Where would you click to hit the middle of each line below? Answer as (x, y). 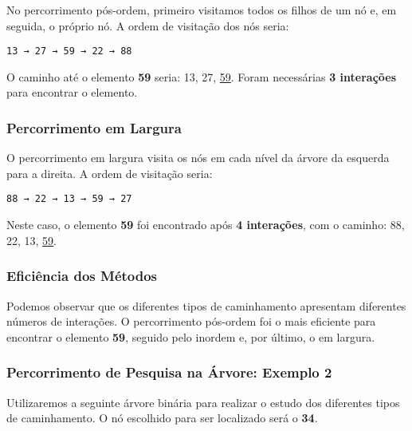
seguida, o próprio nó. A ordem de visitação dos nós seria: (148, 25)
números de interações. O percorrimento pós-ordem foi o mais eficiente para (191, 321)
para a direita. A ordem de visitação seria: (110, 173)
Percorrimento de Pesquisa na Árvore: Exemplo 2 (169, 372)
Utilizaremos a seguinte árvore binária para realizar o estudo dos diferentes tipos (203, 402)
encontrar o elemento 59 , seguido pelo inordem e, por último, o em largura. (191, 336)
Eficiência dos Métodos (82, 276)
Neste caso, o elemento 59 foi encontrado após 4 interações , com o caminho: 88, (206, 225)
